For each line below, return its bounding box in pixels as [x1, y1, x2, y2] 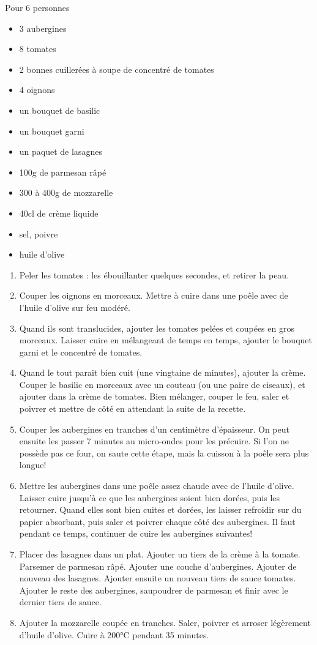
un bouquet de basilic [19, 103, 100, 116]
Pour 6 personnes [5, 1, 70, 13]
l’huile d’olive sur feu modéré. [19, 300, 130, 313]
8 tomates [19, 42, 56, 55]
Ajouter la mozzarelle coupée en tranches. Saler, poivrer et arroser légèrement [19, 616, 311, 628]
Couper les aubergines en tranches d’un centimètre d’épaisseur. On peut [19, 422, 289, 435]
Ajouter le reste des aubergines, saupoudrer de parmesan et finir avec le [19, 583, 288, 596]
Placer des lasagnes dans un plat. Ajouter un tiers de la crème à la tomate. [19, 548, 300, 560]
